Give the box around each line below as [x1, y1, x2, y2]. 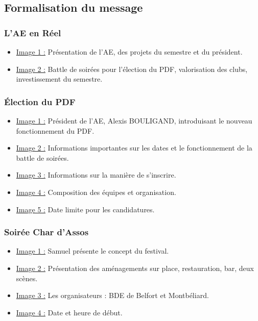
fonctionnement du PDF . [16, 125, 95, 136]
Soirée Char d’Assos [4, 226, 89, 238]
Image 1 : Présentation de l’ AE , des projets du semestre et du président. [16, 46, 243, 57]
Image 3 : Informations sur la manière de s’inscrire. [16, 169, 176, 180]
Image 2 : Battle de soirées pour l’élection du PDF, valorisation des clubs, [16, 63, 248, 74]
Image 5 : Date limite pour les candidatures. [16, 204, 155, 214]
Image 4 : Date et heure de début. [16, 307, 123, 317]
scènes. [16, 273, 38, 283]
